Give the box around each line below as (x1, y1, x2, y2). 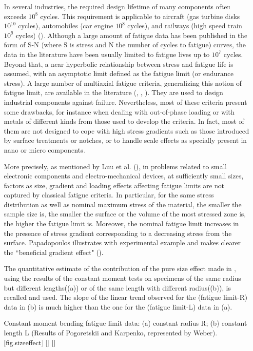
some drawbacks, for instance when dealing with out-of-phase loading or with (4, 106, 234, 117)
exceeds (4, 11, 26, 21)
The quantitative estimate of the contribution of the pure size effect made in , (4, 263, 236, 273)
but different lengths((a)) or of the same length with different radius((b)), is (4, 282, 231, 292)
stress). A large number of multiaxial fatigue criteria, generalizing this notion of (4, 78, 242, 88)
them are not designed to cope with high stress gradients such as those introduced (4, 125, 249, 136)
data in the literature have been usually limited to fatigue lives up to (4, 49, 210, 59)
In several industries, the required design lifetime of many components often (4, 1, 231, 11)
